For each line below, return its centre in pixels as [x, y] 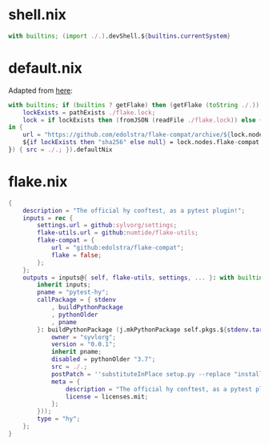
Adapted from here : [41, 90]
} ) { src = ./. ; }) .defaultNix [60, 150]
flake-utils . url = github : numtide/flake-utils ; [118, 233]
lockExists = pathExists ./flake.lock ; [89, 112]
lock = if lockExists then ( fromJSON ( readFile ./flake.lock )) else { [143, 120]
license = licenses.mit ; [107, 397]
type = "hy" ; [59, 419]
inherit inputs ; [64, 285]
